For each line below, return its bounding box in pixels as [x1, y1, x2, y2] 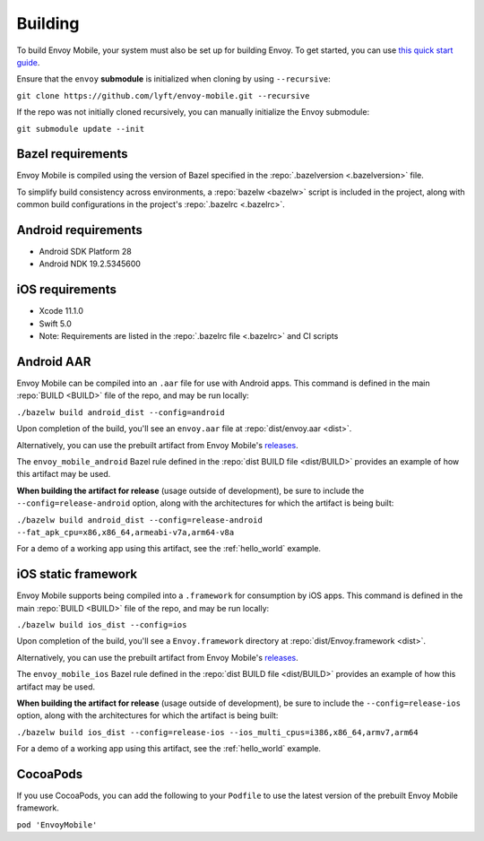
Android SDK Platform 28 [39, 247, 132, 257]
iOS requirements [16, 282, 117, 298]
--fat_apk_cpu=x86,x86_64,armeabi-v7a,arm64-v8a [16, 527, 235, 537]
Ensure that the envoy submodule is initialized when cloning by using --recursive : [16, 74, 331, 84]
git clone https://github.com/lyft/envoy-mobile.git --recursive [16, 91, 310, 100]
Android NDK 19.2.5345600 [39, 258, 141, 269]
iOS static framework [16, 567, 138, 582]
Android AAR [16, 354, 91, 369]
